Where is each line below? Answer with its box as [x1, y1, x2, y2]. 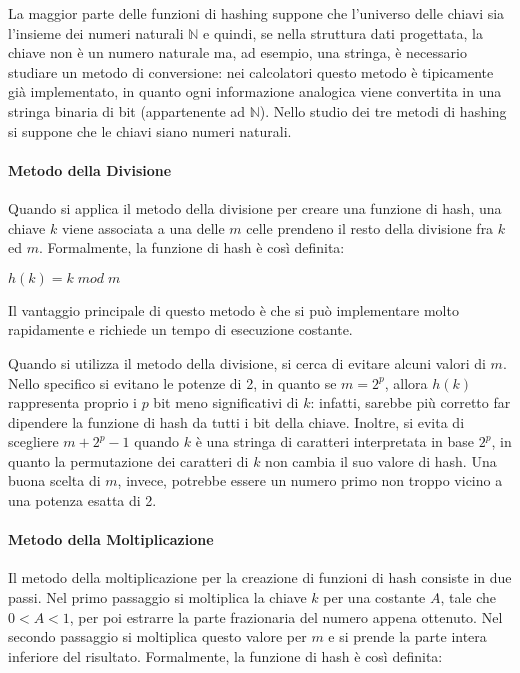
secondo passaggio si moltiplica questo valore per [8, 626, 307, 647]
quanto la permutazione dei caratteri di [8, 450, 249, 471]
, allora [384, 372, 428, 393]
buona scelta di [8, 470, 101, 491]
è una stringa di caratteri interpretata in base [195, 431, 475, 452]
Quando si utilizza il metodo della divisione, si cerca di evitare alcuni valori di [8, 352, 486, 373]
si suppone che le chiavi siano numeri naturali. [8, 120, 292, 141]
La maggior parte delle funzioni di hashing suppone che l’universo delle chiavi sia [8, 3, 505, 23]
